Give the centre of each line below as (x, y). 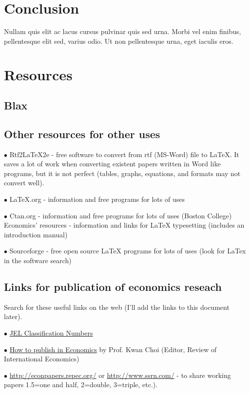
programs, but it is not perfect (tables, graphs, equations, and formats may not (122, 173)
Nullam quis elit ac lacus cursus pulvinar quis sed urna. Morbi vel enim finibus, (123, 31)
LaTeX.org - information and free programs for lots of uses (97, 199)
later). (13, 316)
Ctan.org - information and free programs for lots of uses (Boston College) (121, 215)
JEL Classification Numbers (51, 333)
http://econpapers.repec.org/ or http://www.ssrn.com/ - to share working (120, 375)
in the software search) (38, 260)
